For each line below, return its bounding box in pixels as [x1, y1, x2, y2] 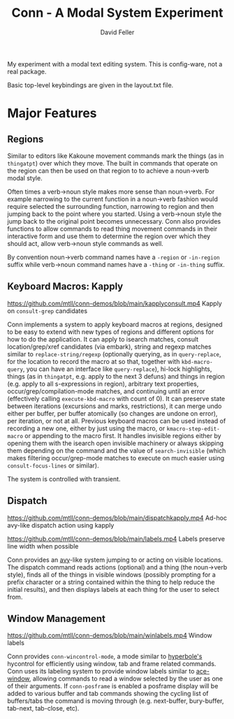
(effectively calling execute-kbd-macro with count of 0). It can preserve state [7, 394, 226, 402]
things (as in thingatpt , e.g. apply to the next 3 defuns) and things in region [7, 372, 226, 380]
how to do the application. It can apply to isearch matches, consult [7, 335, 199, 343]
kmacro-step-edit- [166, 425, 220, 433]
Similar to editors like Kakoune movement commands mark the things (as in [7, 152, 224, 160]
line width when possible [7, 542, 79, 550]
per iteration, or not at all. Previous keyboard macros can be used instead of [7, 416, 226, 425]
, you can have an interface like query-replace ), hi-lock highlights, [22, 365, 212, 373]
